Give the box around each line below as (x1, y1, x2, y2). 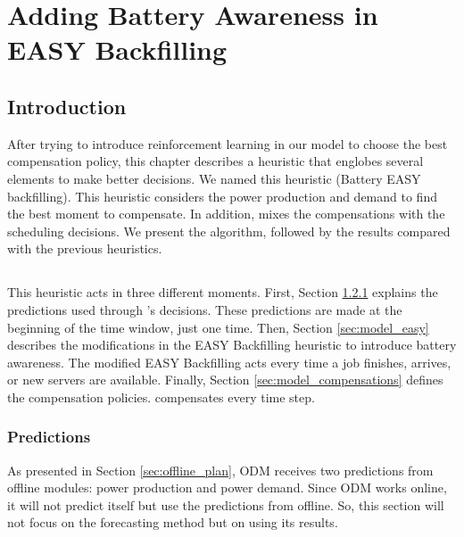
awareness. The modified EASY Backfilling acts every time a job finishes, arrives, (7, 352, 452, 371)
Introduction (7, 92, 127, 120)
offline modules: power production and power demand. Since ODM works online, (7, 478, 447, 497)
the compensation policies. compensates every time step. (7, 387, 315, 406)
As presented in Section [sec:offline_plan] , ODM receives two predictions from (7, 460, 434, 479)
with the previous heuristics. (7, 239, 162, 258)
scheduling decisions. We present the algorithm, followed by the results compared (7, 221, 451, 240)
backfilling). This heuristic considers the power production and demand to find (7, 186, 437, 205)
